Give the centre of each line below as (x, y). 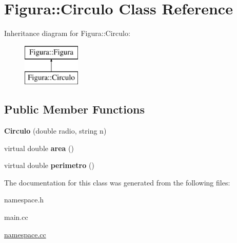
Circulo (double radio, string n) (55, 131)
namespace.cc (25, 234)
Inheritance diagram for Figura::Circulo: (67, 33)
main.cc (16, 217)
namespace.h (24, 200)
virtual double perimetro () (49, 165)
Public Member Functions (74, 109)
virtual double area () (39, 148)
